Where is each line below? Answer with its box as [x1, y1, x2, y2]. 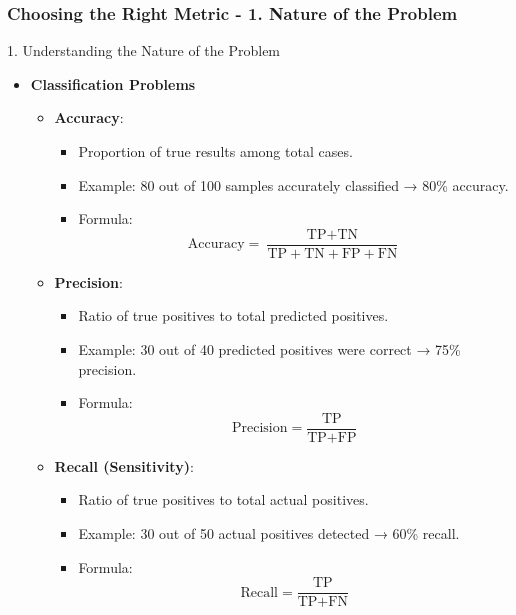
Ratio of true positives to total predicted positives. [78, 305, 389, 326]
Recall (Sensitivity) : [54, 455, 194, 476]
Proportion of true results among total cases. [78, 141, 353, 161]
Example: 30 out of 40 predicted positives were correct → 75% [78, 339, 461, 360]
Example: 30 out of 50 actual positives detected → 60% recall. [78, 523, 460, 544]
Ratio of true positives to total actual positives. [78, 489, 369, 510]
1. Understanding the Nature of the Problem [7, 40, 281, 61]
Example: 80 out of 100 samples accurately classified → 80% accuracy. [78, 174, 509, 195]
